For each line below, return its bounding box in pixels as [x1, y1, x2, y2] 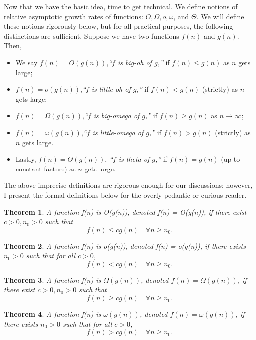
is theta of [118, 154, 150, 164]
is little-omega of [92, 127, 144, 137]
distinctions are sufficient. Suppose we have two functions [4, 30, 179, 41]
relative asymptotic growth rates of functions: [4, 11, 143, 21]
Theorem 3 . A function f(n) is [4, 274, 101, 285]
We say [15, 57, 38, 67]
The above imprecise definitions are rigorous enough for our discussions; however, [4, 180, 253, 190]
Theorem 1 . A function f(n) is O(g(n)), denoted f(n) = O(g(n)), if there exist [4, 206, 247, 217]
